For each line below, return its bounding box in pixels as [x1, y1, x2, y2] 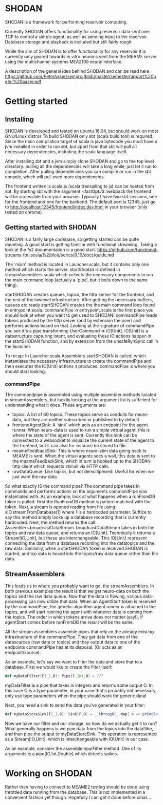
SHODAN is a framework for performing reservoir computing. [5, 19, 128, 25]
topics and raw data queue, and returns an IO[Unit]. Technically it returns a [5, 530, 155, 536]
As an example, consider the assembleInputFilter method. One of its [5, 745, 141, 751]
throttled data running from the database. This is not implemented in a [5, 789, 145, 795]
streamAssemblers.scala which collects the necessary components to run [5, 271, 153, 277]
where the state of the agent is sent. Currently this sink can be [12, 433, 137, 438]
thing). [5, 282, 18, 288]
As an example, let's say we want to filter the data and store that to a [5, 659, 143, 664]
